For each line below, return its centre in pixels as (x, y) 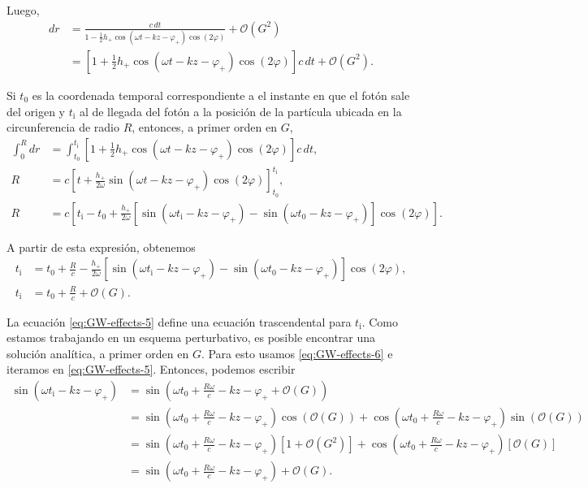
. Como (380, 321)
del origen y (36, 111)
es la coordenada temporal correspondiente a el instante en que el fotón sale (221, 95)
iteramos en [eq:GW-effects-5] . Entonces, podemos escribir (151, 369)
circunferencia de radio (63, 127)
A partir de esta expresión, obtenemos (101, 247)
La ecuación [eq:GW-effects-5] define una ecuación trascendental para (179, 321)
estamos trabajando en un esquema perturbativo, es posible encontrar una (191, 338)
